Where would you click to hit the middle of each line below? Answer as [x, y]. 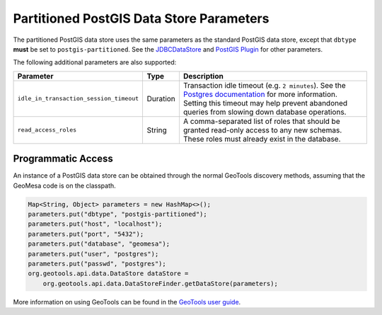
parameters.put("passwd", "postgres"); [97, 263]
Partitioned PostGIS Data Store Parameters [141, 18]
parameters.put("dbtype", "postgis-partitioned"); [118, 214]
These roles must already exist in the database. [262, 139]
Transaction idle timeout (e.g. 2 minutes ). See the [264, 85]
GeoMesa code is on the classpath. [64, 185]
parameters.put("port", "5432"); [86, 234]
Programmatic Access [63, 159]
